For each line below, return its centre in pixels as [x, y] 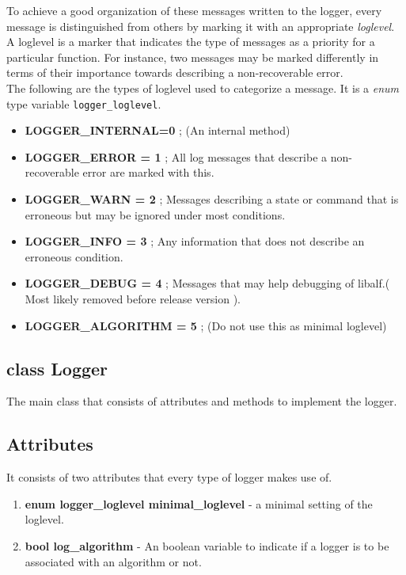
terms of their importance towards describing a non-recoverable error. [175, 72]
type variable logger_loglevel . [84, 103]
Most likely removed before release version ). [133, 298]
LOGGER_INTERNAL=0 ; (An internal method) [157, 130]
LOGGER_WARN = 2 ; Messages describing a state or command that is [212, 199]
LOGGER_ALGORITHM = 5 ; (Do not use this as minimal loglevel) [206, 325]
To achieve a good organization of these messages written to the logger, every [194, 10]
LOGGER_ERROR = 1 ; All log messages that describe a [176, 156]
